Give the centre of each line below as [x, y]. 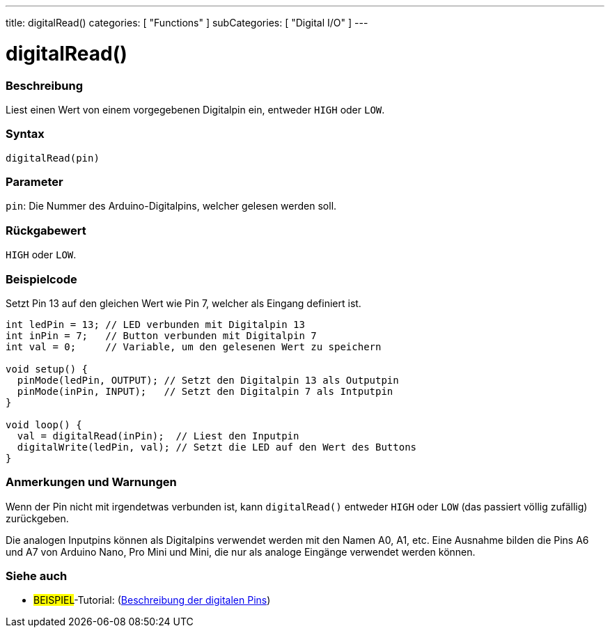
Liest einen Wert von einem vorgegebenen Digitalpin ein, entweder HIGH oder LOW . [195, 109]
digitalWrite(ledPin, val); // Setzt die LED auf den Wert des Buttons [217, 447]
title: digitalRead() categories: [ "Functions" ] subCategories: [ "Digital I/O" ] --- [187, 23]
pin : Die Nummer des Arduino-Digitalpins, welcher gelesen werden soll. [171, 206]
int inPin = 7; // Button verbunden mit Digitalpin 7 [161, 335]
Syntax [25, 134]
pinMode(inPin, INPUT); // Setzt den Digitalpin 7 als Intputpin [205, 391]
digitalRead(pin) [53, 158]
